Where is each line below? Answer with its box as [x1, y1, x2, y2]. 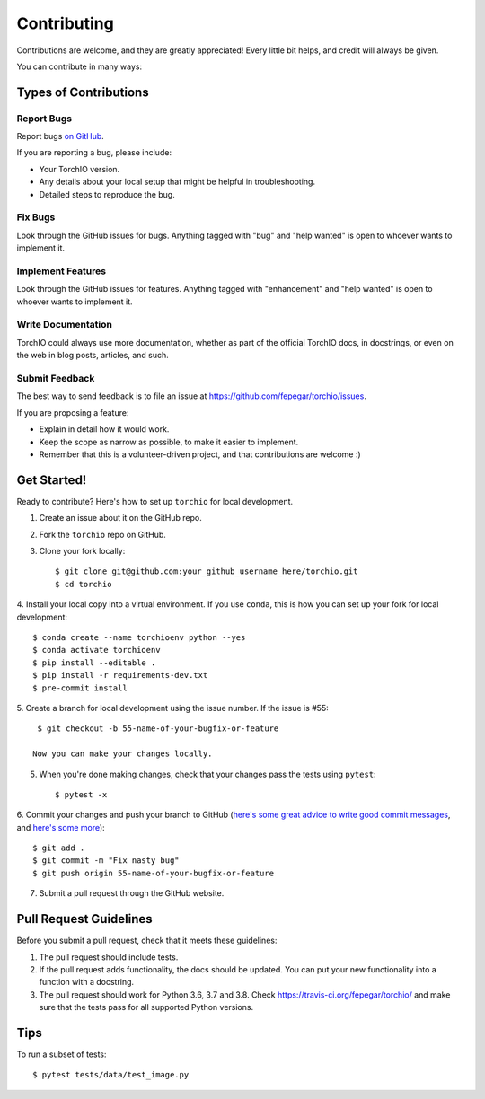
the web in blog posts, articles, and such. [16, 350, 170, 361]
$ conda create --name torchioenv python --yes [32, 632, 246, 642]
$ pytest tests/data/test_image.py [32, 1069, 190, 1080]
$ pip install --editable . [32, 657, 156, 668]
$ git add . [32, 843, 85, 853]
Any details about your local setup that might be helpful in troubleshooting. [39, 176, 316, 188]
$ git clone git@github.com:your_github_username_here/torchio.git [55, 567, 358, 576]
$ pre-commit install [32, 682, 128, 693]
